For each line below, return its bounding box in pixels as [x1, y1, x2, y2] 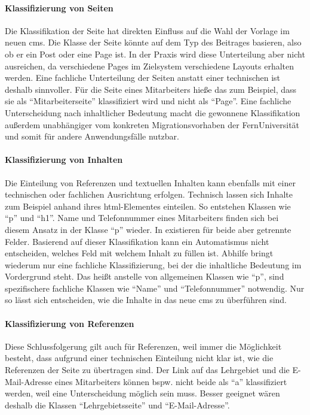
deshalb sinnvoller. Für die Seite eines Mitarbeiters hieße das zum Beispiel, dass [5, 83, 297, 95]
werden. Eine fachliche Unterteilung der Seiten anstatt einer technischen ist [5, 71, 281, 84]
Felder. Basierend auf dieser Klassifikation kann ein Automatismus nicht [5, 235, 269, 247]
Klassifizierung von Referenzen [5, 317, 134, 329]
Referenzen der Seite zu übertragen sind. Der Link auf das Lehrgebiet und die [5, 363, 290, 376]
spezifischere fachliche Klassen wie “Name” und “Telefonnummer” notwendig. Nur [5, 281, 305, 294]
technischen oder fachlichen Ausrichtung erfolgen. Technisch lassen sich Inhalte [5, 188, 293, 201]
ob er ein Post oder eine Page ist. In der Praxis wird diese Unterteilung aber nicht [5, 47, 305, 60]
